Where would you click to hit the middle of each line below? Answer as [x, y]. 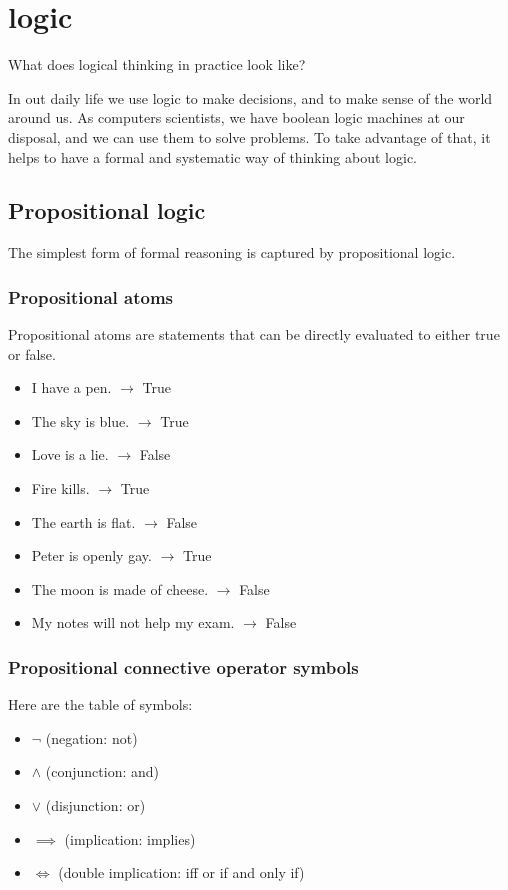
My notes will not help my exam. [133, 622]
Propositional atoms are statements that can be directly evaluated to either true [254, 334]
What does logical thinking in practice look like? [157, 64]
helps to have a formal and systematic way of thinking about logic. [212, 156]
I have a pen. [71, 387]
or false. [32, 353]
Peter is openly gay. [91, 555]
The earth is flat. [83, 521]
